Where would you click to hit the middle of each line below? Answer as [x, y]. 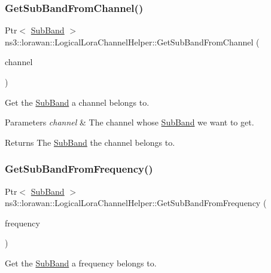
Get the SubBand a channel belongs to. [77, 102]
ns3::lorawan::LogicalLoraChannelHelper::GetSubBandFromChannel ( [132, 42]
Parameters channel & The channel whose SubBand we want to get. [130, 122]
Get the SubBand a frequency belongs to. [81, 263]
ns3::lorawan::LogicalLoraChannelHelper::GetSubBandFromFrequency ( [136, 203]
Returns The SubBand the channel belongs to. [90, 142]
